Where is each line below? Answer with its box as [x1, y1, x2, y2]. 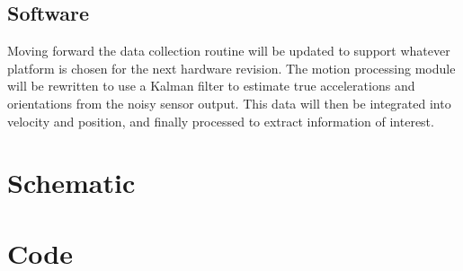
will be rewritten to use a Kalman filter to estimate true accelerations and [7, 76, 415, 95]
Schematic [7, 164, 136, 201]
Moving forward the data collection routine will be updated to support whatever [7, 41, 450, 60]
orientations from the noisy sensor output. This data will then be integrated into [7, 93, 451, 112]
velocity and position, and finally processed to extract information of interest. [7, 111, 434, 130]
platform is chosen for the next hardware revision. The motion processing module [7, 58, 456, 77]
